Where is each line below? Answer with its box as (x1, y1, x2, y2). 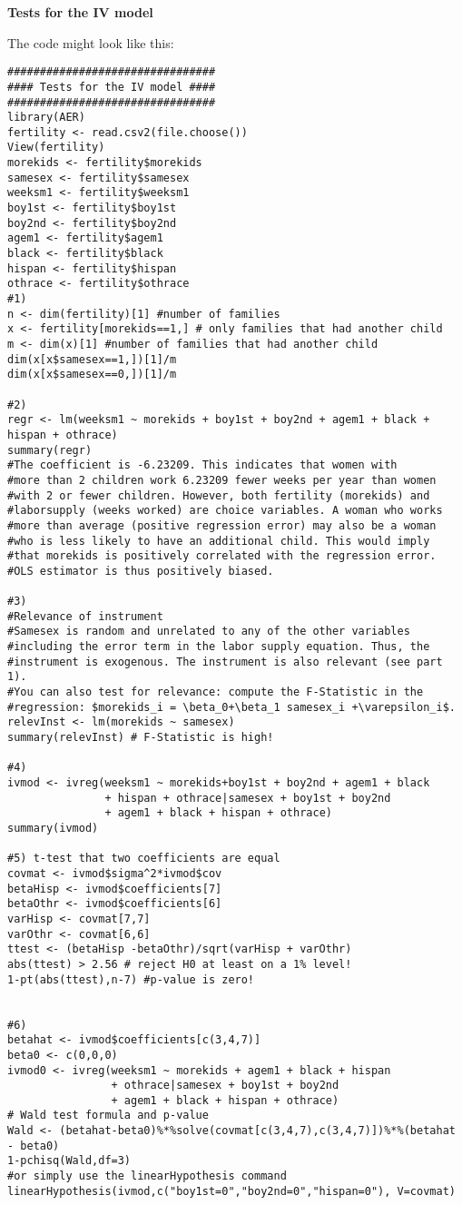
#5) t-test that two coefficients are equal (7, 852, 280, 865)
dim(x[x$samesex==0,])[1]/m (7, 368, 177, 381)
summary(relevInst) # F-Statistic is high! (7, 731, 274, 745)
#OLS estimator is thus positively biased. (7, 564, 274, 578)
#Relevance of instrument (7, 609, 163, 623)
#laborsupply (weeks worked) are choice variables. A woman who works (7, 504, 443, 518)
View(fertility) (7, 141, 105, 154)
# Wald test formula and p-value (7, 1109, 209, 1122)
